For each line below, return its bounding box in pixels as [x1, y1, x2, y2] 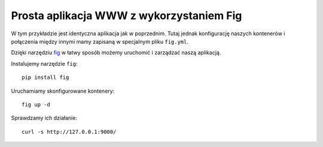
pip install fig [22, 74, 69, 81]
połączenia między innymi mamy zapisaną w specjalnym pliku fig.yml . [11, 38, 188, 45]
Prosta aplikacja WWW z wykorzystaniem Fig [11, 9, 242, 22]
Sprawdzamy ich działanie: [11, 114, 78, 122]
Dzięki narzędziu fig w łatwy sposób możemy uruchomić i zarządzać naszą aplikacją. [11, 49, 221, 56]
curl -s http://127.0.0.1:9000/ [22, 128, 117, 135]
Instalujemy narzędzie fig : [11, 60, 78, 67]
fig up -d [22, 101, 50, 108]
